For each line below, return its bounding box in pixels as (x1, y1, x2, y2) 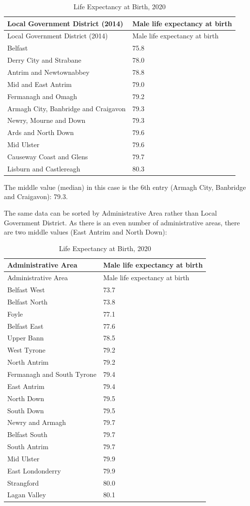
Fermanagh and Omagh (7, 91, 78, 101)
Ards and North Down (7, 127, 74, 137)
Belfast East (7, 320, 44, 331)
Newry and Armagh (7, 417, 66, 427)
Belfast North (7, 296, 48, 306)
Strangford (7, 477, 39, 488)
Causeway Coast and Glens (7, 151, 88, 161)
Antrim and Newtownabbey (7, 67, 90, 77)
